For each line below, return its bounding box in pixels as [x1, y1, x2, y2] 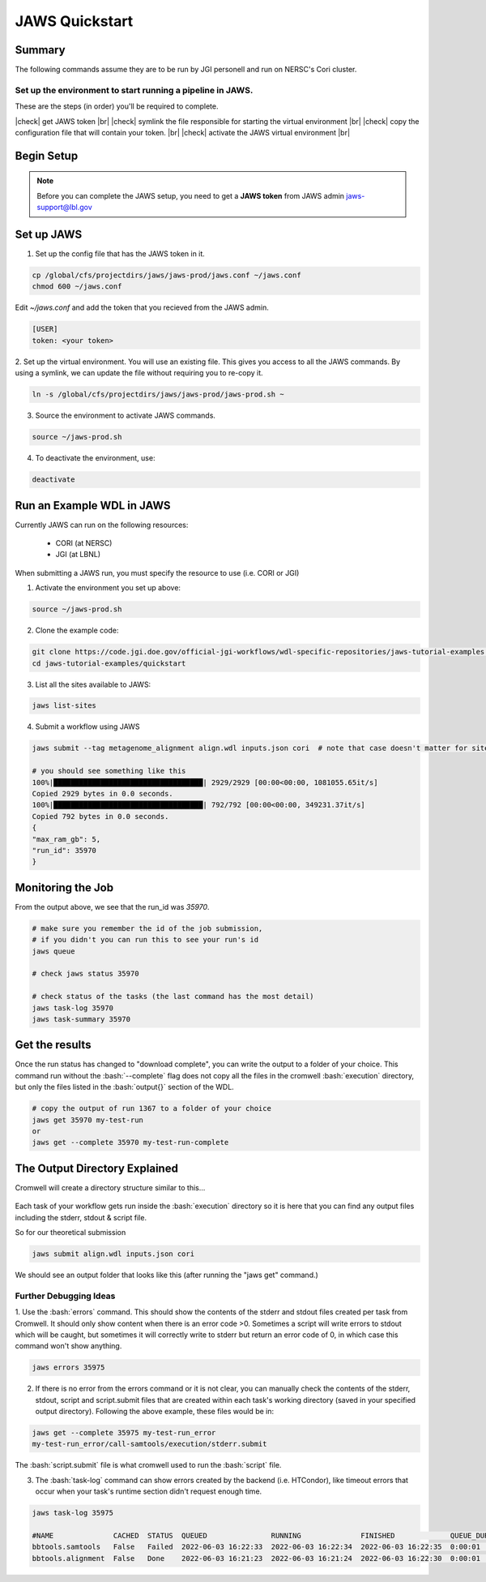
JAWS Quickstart [15, 12, 134, 30]
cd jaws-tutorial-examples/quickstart [32, 658, 186, 668]
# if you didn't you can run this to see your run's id [32, 935, 259, 945]
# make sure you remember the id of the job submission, [32, 924, 263, 932]
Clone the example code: [35, 625, 119, 636]
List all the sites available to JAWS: [35, 680, 151, 689]
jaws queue [32, 946, 75, 956]
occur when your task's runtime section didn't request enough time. [35, 1486, 262, 1496]
